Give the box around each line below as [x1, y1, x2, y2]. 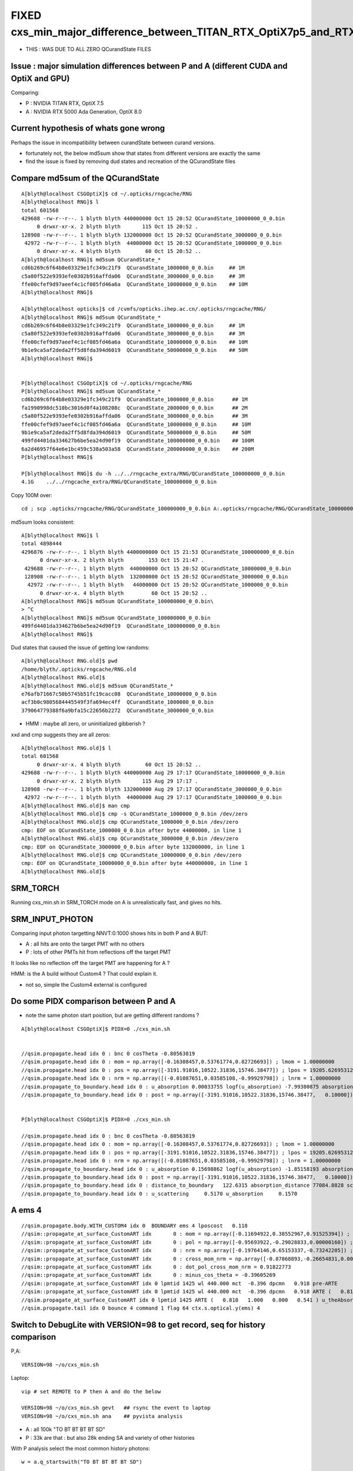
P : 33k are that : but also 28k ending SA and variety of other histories [25, 1434, 195, 1441]
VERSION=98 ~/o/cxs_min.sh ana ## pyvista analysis [21, 1413, 183, 1419]
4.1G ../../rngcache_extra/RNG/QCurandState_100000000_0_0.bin [21, 478, 217, 485]
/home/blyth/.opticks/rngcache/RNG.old [21, 665, 136, 673]
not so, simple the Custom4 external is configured [25, 981, 147, 988]
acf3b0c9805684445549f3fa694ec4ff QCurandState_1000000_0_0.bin [21, 699, 214, 705]
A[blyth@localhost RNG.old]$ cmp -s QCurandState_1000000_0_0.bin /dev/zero [21, 811, 248, 817]
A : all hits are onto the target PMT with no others [25, 940, 145, 947]
